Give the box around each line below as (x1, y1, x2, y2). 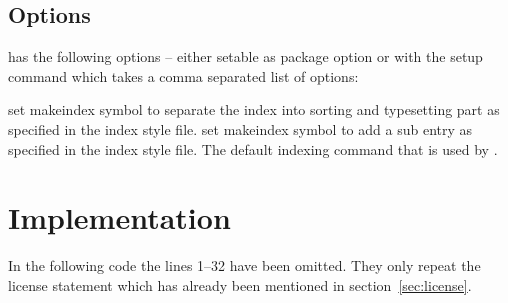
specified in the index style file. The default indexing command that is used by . (8, 138, 498, 159)
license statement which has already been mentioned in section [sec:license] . (8, 274, 472, 295)
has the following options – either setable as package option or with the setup (8, 46, 483, 67)
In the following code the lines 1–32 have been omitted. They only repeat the (8, 255, 481, 276)
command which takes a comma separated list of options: (8, 65, 359, 86)
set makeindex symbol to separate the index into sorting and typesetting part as (8, 99, 500, 120)
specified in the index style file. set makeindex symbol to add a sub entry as (8, 118, 473, 139)
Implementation (8, 197, 231, 238)
